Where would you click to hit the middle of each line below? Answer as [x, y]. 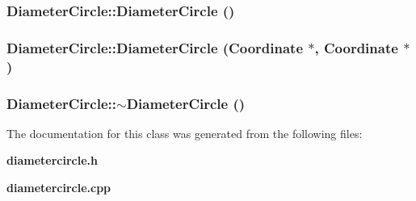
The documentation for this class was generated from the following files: [185, 133]
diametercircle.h [52, 160]
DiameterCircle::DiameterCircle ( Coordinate [155, 47]
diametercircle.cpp [59, 188]
